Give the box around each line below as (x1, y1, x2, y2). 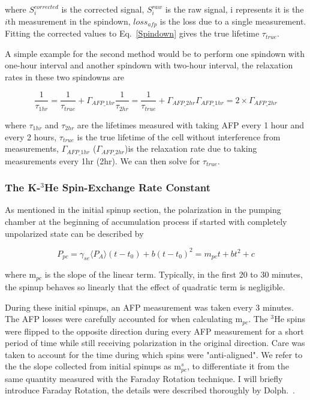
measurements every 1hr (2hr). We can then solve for (5, 154, 200, 167)
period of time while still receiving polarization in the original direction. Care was (5, 336, 305, 349)
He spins (274, 312, 306, 325)
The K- (5, 180, 41, 195)
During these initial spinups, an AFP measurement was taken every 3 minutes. (5, 300, 294, 313)
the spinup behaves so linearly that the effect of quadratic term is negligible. (5, 280, 285, 293)
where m (5, 268, 37, 281)
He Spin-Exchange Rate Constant (44, 180, 211, 195)
